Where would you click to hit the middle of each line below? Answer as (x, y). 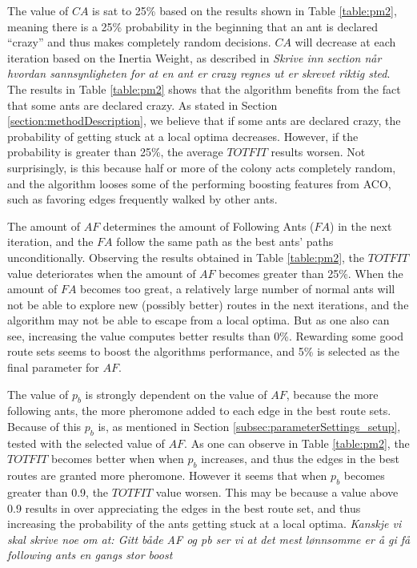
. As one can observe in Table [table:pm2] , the (297, 443)
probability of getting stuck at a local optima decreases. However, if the (183, 136)
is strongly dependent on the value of (176, 394)
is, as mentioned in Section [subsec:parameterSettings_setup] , (249, 427)
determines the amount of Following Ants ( (208, 226)
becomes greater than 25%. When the (311, 273)
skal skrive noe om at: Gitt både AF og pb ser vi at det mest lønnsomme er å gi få (209, 539)
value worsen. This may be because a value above (277, 492)
